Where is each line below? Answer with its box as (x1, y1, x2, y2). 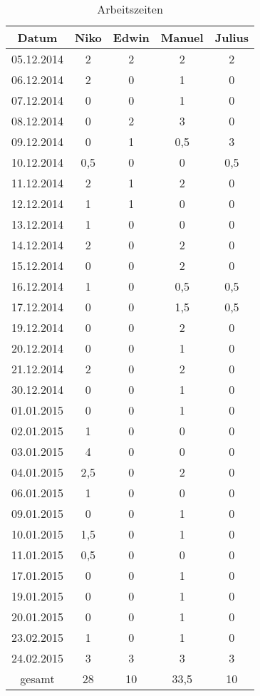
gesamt (20, 670, 55, 687)
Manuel (160, 29, 204, 46)
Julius (214, 29, 249, 46)
